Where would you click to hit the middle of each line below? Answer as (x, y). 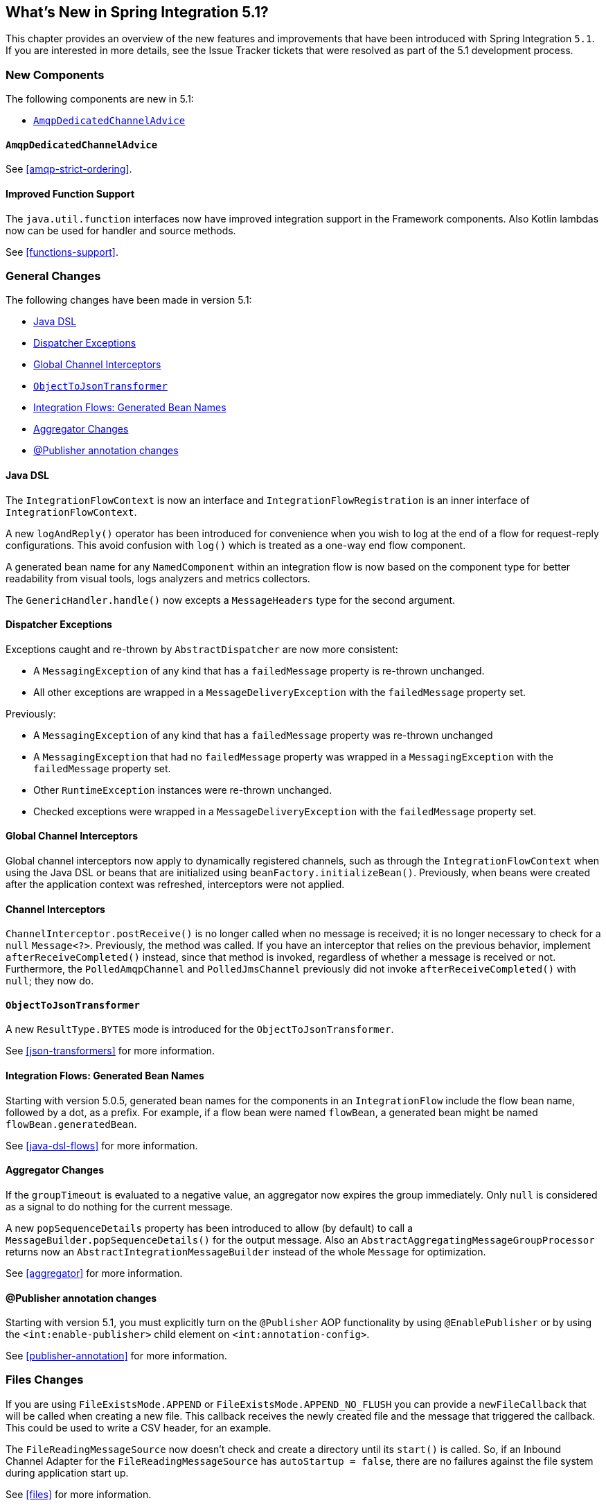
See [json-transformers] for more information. (110, 1051)
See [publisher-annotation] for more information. (116, 1356)
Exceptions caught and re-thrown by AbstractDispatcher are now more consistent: (202, 649)
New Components (55, 75)
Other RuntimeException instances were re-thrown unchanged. (183, 790)
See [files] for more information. (79, 1494)
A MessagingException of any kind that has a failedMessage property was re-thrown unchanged (263, 735)
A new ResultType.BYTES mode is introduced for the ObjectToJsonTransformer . (200, 1029)
